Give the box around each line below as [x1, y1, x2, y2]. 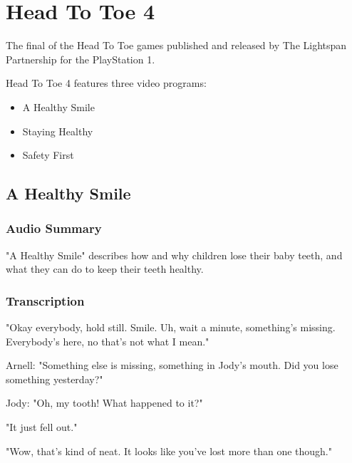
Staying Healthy [22, 123, 93, 138]
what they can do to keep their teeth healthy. [6, 261, 204, 276]
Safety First [22, 147, 74, 162]
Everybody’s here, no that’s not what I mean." [6, 333, 209, 348]
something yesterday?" [6, 371, 103, 386]
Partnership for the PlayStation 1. [6, 51, 155, 66]
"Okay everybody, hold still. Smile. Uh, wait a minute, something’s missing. [6, 320, 336, 335]
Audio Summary [6, 219, 102, 237]
